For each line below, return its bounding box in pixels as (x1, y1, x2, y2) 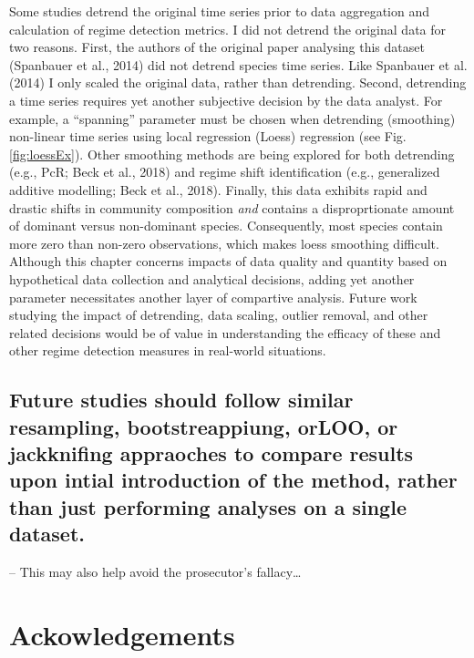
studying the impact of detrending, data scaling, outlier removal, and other (9, 305, 428, 324)
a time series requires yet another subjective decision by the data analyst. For (9, 90, 443, 109)
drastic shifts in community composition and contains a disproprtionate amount (9, 198, 455, 217)
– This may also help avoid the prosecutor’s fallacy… (9, 562, 302, 581)
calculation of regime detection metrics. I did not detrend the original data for (9, 19, 447, 38)
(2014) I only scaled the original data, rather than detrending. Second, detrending (9, 73, 467, 92)
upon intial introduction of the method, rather (9, 466, 458, 494)
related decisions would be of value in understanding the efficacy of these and (9, 323, 441, 342)
